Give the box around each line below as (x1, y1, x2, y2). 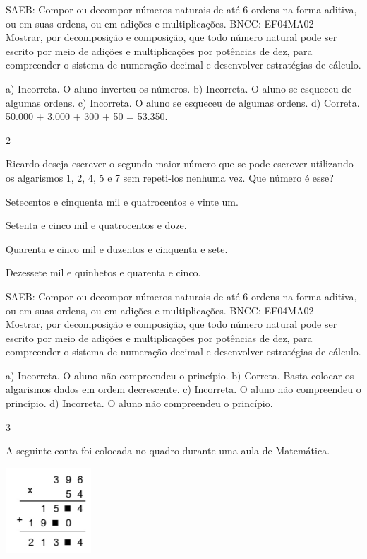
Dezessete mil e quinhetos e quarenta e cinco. (6, 265, 201, 280)
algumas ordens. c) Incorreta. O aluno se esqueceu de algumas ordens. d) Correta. (6, 95, 360, 110)
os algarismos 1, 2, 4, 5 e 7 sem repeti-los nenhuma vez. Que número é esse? (6, 170, 334, 184)
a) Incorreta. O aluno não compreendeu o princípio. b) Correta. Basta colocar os (6, 367, 354, 382)
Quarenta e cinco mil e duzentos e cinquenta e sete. (6, 241, 228, 256)
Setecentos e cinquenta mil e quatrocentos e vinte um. (6, 194, 239, 208)
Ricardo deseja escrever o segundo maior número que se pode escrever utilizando (6, 156, 354, 171)
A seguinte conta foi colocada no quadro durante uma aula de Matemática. (6, 443, 330, 458)
